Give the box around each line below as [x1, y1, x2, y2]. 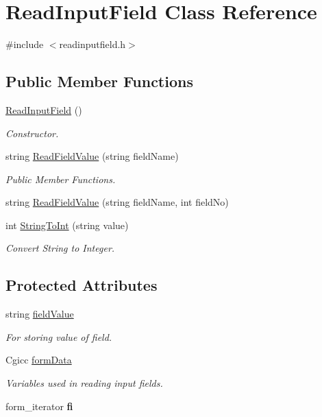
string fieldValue [5, 307, 74, 321]
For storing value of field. [5, 329, 112, 344]
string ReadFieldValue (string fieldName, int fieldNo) [5, 195, 229, 209]
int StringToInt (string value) [5, 217, 129, 232]
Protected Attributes [5, 274, 158, 296]
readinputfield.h [59, 37, 126, 51]
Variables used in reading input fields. [5, 376, 163, 390]
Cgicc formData [5, 353, 72, 367]
